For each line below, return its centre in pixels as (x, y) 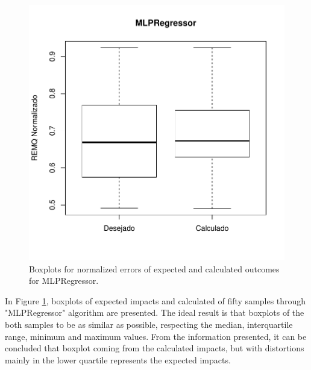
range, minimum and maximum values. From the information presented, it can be (156, 336)
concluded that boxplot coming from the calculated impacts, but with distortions (155, 348)
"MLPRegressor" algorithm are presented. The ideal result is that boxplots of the (155, 312)
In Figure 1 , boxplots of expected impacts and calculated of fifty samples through (155, 300)
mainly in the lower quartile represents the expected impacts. (118, 359)
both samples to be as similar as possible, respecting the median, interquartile (149, 324)
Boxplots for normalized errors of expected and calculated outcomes (154, 268)
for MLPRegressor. (64, 281)
